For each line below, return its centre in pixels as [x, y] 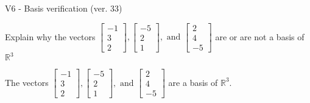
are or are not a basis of [260, 36]
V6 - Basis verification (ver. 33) [64, 8]
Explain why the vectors [50, 36]
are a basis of [193, 82]
